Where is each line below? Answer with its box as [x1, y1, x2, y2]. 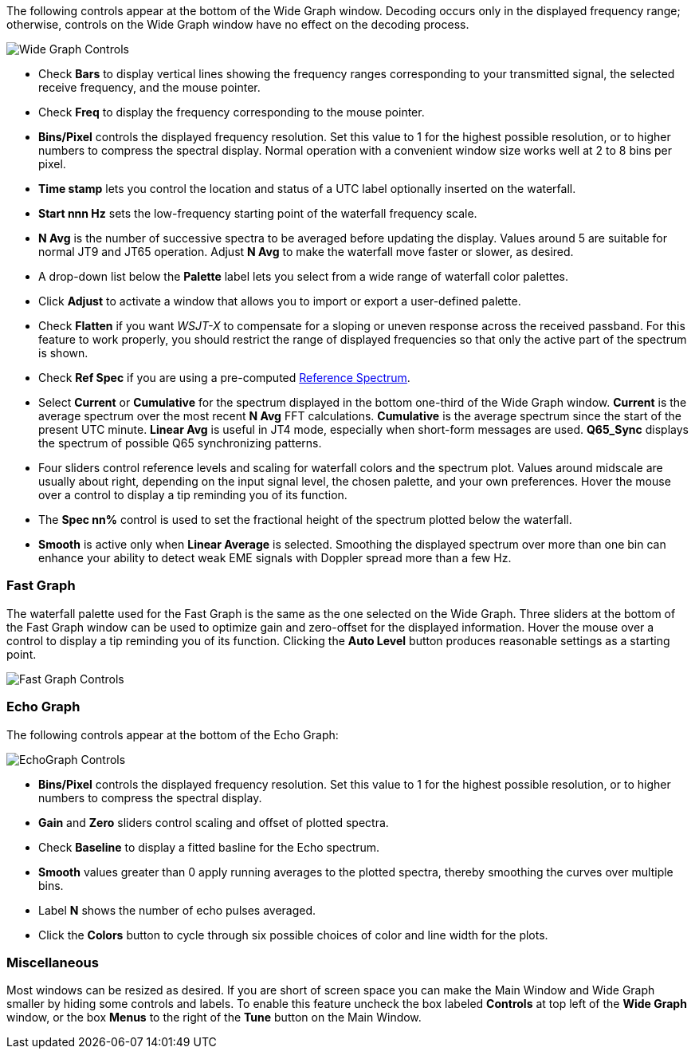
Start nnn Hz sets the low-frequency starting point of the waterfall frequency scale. [38, 207, 477, 220]
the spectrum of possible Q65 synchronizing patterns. [38, 436, 322, 450]
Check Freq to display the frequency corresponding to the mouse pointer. [38, 105, 425, 119]
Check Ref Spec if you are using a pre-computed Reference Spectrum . [38, 371, 410, 384]
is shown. [38, 346, 88, 360]
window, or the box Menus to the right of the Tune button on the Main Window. [6, 1010, 422, 1025]
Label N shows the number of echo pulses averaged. [38, 903, 316, 917]
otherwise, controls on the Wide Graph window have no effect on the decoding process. [6, 18, 469, 31]
